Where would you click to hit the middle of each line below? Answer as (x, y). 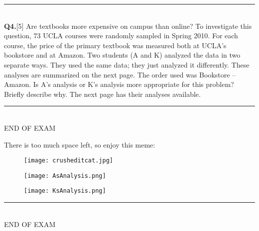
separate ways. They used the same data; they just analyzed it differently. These (127, 64)
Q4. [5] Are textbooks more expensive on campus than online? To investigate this (128, 26)
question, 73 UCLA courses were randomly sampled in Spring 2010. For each (121, 36)
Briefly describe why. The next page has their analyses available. (102, 94)
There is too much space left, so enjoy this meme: (80, 144)
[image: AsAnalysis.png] (65, 176)
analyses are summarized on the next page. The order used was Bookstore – (120, 74)
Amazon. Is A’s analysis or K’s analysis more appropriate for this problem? (119, 84)
